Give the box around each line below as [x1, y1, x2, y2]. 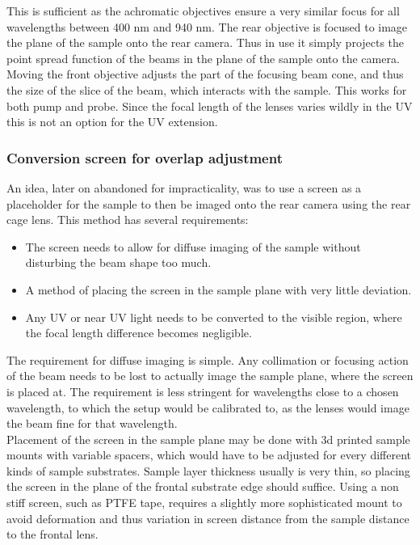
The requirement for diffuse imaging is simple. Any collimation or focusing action [6, 351, 409, 368]
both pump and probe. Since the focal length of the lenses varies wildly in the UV [6, 97, 413, 114]
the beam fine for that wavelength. [6, 415, 178, 432]
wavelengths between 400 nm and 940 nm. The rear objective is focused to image [6, 18, 408, 35]
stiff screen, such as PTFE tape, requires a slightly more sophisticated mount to [6, 494, 402, 511]
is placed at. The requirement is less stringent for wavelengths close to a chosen [6, 382, 399, 399]
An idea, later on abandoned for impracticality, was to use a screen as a [6, 179, 362, 196]
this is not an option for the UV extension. [6, 113, 218, 130]
